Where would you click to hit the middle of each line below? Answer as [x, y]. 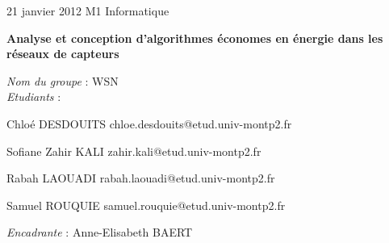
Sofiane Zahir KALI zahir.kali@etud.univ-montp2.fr [134, 151]
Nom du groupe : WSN [63, 80]
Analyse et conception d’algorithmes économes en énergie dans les [195, 38]
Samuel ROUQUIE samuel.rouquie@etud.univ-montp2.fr [146, 205]
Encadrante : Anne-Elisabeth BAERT [100, 232]
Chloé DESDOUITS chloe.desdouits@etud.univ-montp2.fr [149, 123]
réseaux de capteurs [63, 54]
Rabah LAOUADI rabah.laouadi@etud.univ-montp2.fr [141, 178]
